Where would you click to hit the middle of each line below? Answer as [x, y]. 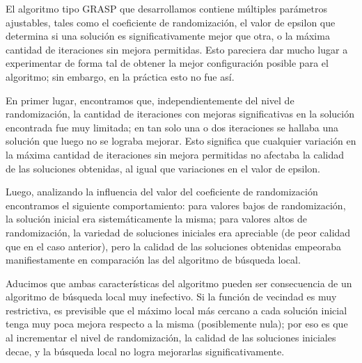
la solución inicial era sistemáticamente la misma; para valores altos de [156, 219]
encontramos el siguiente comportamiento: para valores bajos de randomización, [176, 205]
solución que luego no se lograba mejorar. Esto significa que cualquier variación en [181, 141]
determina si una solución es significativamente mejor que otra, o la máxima [168, 36]
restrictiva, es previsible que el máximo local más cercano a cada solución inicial [176, 310]
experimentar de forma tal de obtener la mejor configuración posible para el [167, 63]
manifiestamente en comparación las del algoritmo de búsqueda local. [153, 260]
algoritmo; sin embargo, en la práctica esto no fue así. [120, 76]
